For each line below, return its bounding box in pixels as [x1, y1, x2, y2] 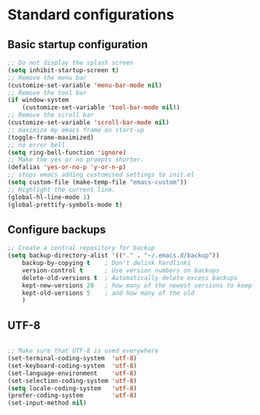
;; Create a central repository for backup [7, 244, 156, 252]
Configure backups [7, 222, 106, 236]
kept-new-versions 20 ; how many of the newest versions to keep [22, 281, 252, 290]
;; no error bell [7, 140, 66, 149]
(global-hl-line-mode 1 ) [7, 193, 91, 201]
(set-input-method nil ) [7, 399, 87, 407]
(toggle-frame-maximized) [7, 133, 94, 141]
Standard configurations [7, 6, 174, 24]
